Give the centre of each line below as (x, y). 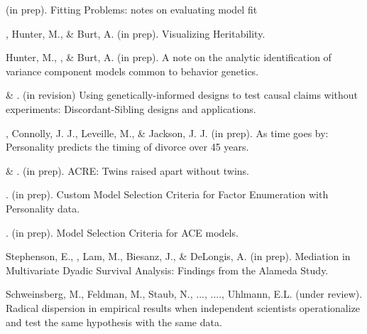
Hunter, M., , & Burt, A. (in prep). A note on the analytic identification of (169, 57)
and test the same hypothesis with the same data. (114, 322)
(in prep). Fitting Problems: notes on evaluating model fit (132, 9)
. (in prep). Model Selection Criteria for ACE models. (122, 232)
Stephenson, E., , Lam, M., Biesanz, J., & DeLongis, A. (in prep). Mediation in (178, 256)
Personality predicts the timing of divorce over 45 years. (127, 147)
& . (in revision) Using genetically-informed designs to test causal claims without (182, 95)
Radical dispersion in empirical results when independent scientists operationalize (183, 307)
